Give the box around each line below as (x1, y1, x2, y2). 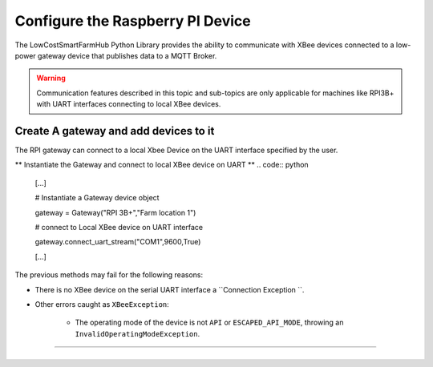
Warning (36, 73, 66, 83)
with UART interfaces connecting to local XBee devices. (36, 99, 221, 109)
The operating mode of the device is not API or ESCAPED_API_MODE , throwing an (75, 317, 344, 328)
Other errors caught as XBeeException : (34, 299, 170, 309)
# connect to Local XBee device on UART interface (34, 222, 204, 232)
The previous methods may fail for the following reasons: (14, 270, 204, 280)
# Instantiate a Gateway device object (34, 193, 160, 203)
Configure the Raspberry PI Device (14, 12, 252, 30)
